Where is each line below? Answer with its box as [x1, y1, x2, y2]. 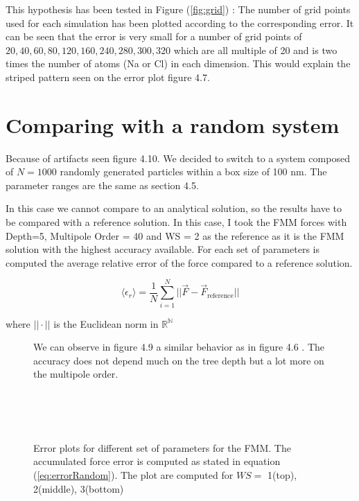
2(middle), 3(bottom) [33, 481, 124, 495]
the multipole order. [33, 367, 119, 381]
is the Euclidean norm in [53, 316, 159, 331]
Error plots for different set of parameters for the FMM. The [33, 440, 291, 455]
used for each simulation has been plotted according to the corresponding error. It [6, 15, 354, 30]
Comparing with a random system [6, 110, 340, 139]
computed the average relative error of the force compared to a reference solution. [6, 255, 353, 270]
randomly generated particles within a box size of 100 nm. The [60, 164, 327, 179]
